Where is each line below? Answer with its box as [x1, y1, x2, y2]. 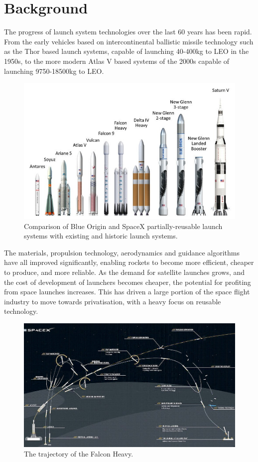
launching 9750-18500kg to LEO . [4, 65, 104, 76]
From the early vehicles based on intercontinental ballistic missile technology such [4, 36, 254, 46]
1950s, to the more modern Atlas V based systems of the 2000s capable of [4, 55, 230, 66]
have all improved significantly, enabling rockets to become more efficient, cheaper [4, 257, 254, 267]
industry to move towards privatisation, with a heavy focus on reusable [4, 296, 221, 306]
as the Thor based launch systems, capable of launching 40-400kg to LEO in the [4, 46, 249, 56]
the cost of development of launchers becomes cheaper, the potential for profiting [4, 276, 251, 287]
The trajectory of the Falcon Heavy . [24, 449, 133, 459]
